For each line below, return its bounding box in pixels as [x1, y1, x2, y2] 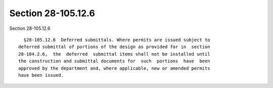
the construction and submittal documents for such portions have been [18, 58, 210, 64]
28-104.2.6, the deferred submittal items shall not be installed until [18, 51, 210, 57]
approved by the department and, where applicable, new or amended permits [18, 65, 210, 71]
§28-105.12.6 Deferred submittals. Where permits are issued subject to [23, 37, 210, 42]
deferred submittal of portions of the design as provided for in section [18, 44, 210, 50]
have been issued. [18, 72, 64, 78]
